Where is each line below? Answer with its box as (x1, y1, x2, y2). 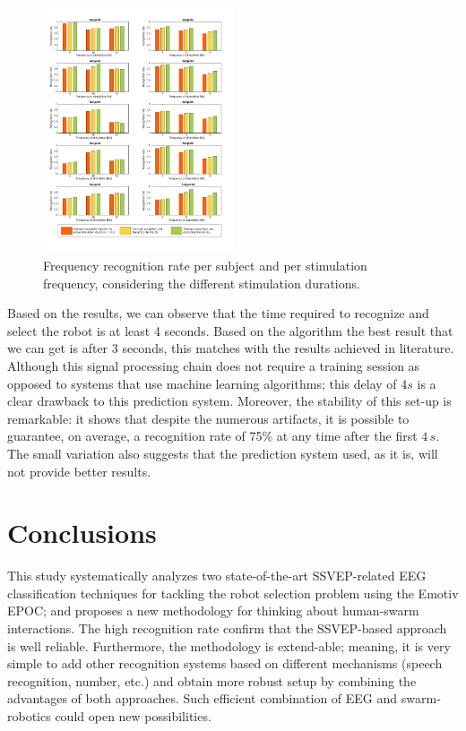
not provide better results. (7, 461, 151, 480)
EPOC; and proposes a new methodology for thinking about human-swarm (7, 601, 419, 620)
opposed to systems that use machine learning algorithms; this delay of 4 (7, 374, 408, 392)
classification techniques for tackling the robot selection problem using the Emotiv (7, 583, 459, 602)
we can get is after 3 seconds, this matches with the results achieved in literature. (7, 339, 454, 357)
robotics (7, 707, 51, 726)
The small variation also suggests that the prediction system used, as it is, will (7, 443, 438, 462)
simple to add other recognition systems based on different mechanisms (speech (7, 654, 443, 673)
